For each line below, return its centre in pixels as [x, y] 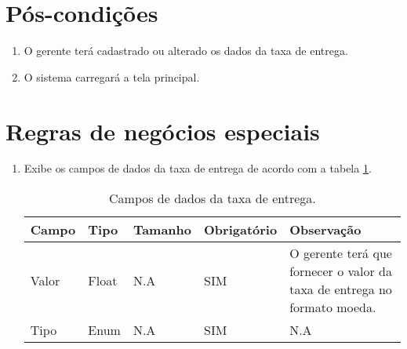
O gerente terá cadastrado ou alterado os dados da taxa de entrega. [186, 51]
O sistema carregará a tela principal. [112, 76]
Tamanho [162, 230]
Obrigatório [241, 230]
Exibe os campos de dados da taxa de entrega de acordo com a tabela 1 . [198, 168]
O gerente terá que [341, 253]
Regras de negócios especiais [163, 131]
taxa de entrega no [341, 289]
